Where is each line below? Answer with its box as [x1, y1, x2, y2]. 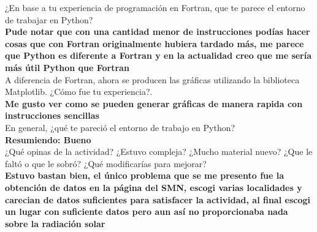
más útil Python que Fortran [5, 61, 129, 73]
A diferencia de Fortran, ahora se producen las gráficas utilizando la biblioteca [5, 73, 300, 86]
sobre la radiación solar [5, 217, 105, 230]
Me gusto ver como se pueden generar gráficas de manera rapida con [5, 97, 303, 110]
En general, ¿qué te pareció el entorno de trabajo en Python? [5, 121, 235, 133]
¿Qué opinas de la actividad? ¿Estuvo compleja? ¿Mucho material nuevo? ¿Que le [5, 145, 313, 158]
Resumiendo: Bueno [5, 133, 91, 146]
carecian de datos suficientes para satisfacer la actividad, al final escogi [5, 193, 310, 206]
